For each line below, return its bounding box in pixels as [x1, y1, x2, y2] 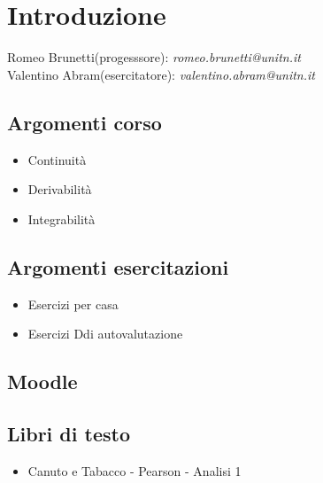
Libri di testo [7, 419, 130, 447]
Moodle [7, 368, 78, 395]
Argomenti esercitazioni [7, 253, 229, 280]
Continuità [27, 150, 87, 168]
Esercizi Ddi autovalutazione [27, 324, 183, 343]
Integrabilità [27, 209, 96, 228]
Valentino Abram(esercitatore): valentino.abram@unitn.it [7, 65, 315, 83]
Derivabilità [27, 180, 92, 199]
